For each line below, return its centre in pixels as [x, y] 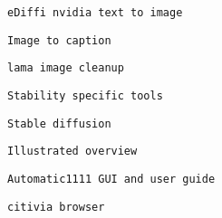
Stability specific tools [85, 95]
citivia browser [56, 207]
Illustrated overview [72, 152]
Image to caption [59, 40]
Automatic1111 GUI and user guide [111, 179]
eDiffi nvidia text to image [95, 13]
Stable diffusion [59, 123]
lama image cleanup [66, 68]
